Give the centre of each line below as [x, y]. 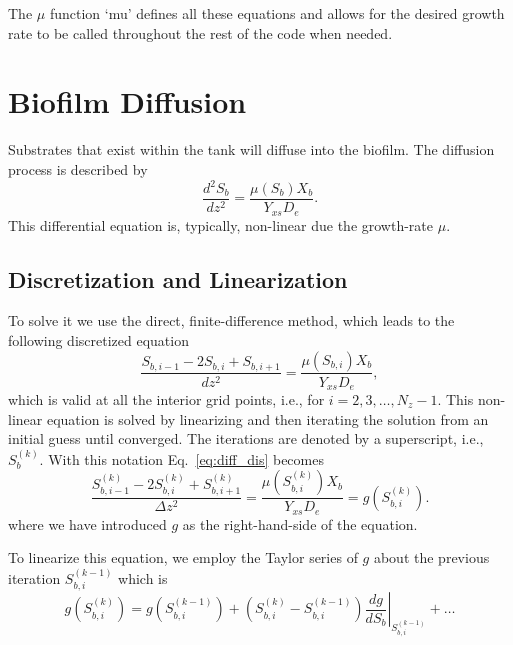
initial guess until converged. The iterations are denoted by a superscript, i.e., [246, 438]
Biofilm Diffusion [127, 101]
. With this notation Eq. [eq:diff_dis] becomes [181, 458]
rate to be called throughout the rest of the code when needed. [200, 32]
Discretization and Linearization [178, 278]
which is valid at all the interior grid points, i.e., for [166, 398]
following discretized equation [98, 339]
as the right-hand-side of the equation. [300, 523]
